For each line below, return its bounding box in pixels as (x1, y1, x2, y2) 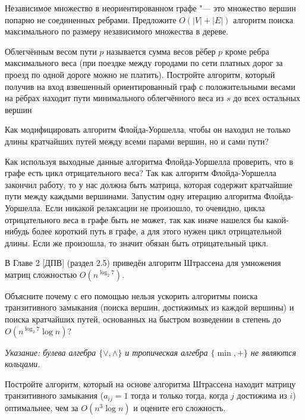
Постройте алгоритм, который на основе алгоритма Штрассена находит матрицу (5, 377, 296, 390)
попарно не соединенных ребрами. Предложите (5, 13, 177, 26)
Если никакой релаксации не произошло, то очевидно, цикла (45, 201, 265, 214)
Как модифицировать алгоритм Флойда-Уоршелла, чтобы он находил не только (5, 123, 291, 136)
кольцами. (5, 358, 40, 370)
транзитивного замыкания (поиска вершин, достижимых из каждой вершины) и (5, 301, 294, 314)
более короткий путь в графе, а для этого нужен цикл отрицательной (32, 225, 282, 237)
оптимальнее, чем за (5, 401, 78, 413)
